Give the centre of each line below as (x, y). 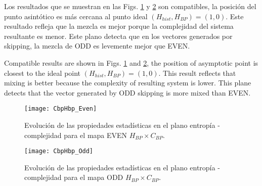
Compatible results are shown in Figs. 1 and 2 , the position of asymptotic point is (131, 62)
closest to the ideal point (42, 73)
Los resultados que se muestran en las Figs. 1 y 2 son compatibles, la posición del (130, 6)
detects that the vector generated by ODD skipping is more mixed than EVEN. (127, 92)
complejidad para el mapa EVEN (76, 135)
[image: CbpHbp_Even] (61, 109)
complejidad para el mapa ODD (74, 177)
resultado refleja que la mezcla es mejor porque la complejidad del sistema (119, 26)
